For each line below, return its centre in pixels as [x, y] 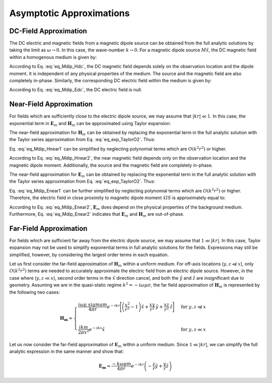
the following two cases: [35, 292]
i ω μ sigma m [93, 305]
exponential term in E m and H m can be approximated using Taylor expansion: [90, 124]
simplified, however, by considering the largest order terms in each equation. [89, 254]
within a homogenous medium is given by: [53, 57]
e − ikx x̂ [97, 329]
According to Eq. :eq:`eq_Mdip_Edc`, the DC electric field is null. [76, 90]
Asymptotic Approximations [70, 13]
